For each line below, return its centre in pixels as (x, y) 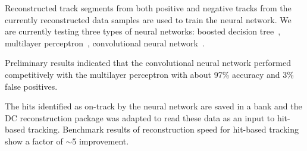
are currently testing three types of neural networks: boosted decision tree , (143, 31)
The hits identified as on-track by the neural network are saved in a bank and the (153, 106)
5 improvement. (101, 141)
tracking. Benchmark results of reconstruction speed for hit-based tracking (163, 129)
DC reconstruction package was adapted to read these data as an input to (140, 117)
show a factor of (34, 141)
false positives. (31, 86)
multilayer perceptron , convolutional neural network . (105, 43)
